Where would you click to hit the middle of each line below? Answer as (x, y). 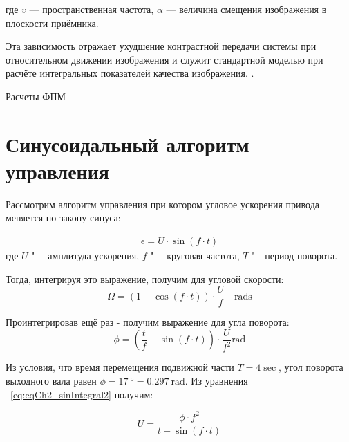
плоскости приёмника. (52, 22)
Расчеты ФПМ (36, 96)
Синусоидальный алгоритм (128, 144)
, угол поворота (311, 367)
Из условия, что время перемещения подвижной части (120, 367)
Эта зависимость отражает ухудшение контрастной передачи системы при (161, 46)
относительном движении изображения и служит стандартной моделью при (164, 59)
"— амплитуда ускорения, (85, 256)
